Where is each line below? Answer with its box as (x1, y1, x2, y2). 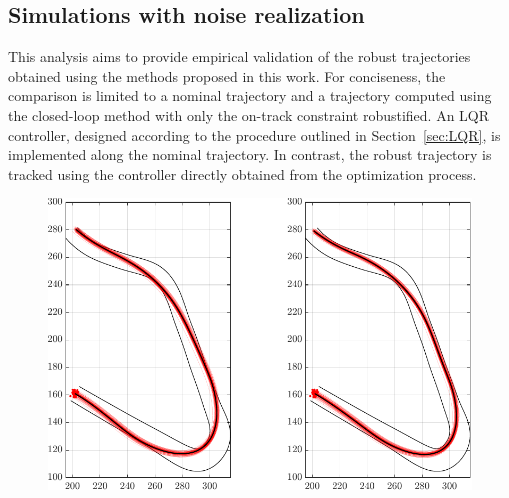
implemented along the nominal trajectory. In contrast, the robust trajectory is (8, 144, 492, 165)
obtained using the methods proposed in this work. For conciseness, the (8, 65, 446, 86)
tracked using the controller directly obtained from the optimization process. (8, 163, 477, 184)
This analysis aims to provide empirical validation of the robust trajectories (8, 46, 471, 67)
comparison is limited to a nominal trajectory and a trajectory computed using (8, 85, 492, 106)
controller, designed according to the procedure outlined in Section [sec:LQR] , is (8, 124, 501, 145)
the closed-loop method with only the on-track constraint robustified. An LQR (8, 104, 490, 125)
